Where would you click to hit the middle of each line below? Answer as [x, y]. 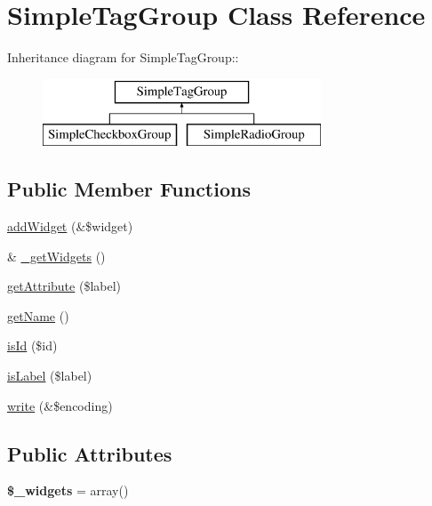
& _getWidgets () [56, 256]
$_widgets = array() [68, 490]
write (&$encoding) [60, 405]
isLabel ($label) [50, 376]
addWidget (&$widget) [70, 226]
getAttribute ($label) [64, 286]
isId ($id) [32, 345]
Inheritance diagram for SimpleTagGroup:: [123, 57]
